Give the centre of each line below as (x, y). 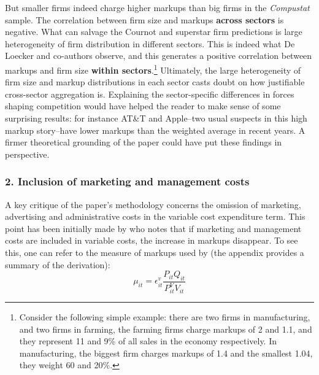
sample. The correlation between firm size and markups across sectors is (144, 19)
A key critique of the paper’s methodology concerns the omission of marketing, (153, 204)
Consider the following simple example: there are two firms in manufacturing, (165, 317)
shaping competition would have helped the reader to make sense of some (143, 106)
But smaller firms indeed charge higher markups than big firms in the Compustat (157, 7)
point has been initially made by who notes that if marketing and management (153, 228)
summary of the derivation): (58, 264)
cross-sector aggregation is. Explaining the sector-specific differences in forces (150, 94)
